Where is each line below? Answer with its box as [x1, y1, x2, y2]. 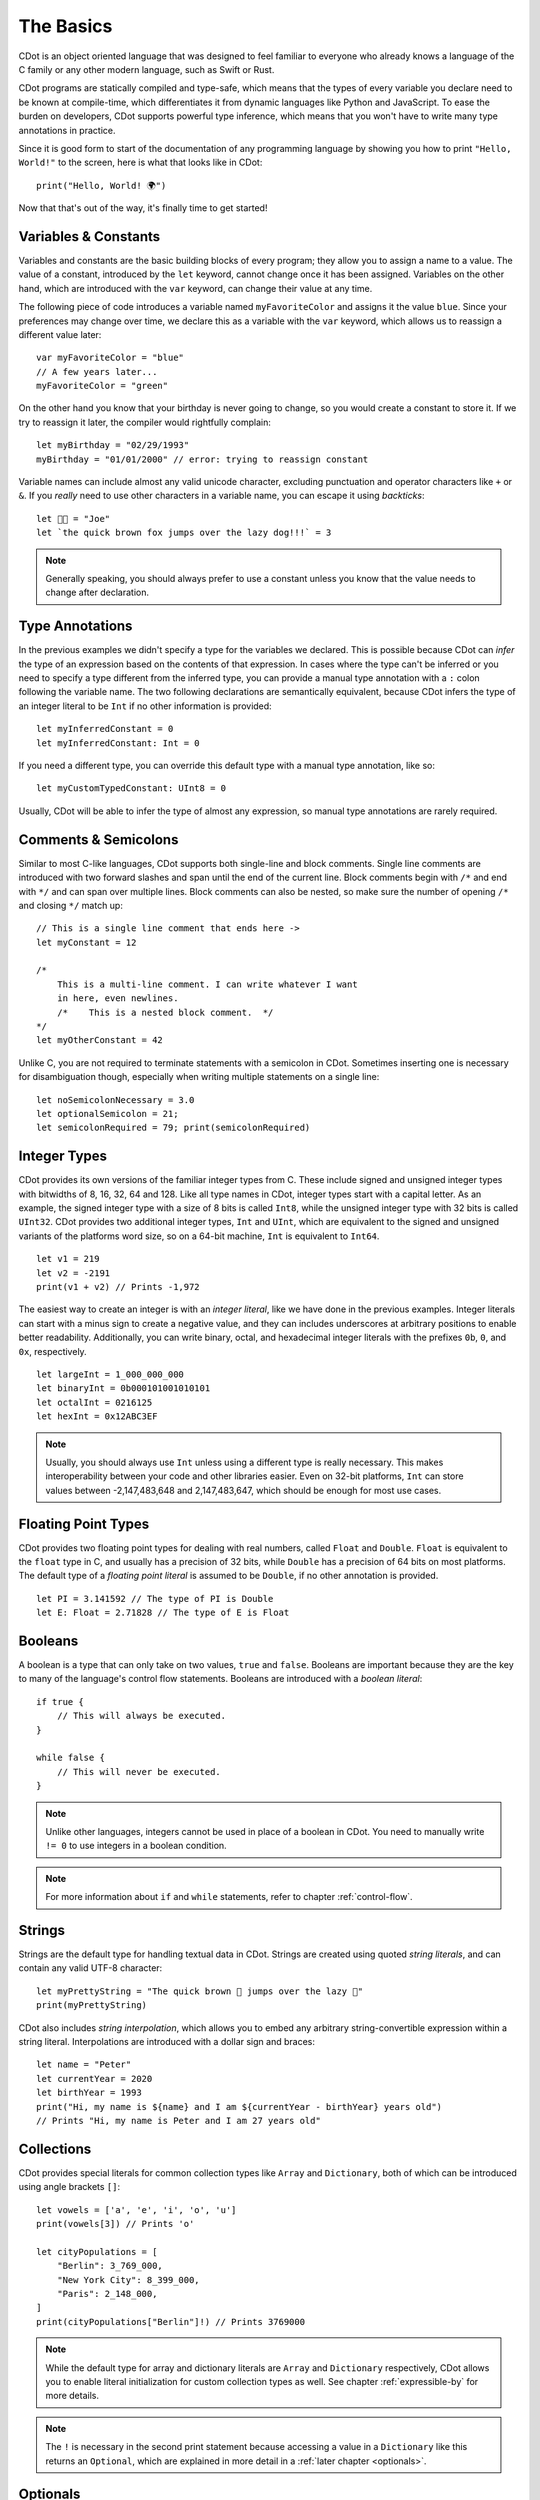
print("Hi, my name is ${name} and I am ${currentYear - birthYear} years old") [36, 2101, 443, 2112]
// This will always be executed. [56, 1710, 227, 1722]
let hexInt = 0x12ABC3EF [36, 1411, 158, 1422]
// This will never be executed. [56, 1766, 222, 1777]
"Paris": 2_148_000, [56, 2288, 158, 2299]
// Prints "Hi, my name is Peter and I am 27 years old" [36, 2115, 322, 2126]
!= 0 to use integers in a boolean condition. [45, 1840, 227, 1852]
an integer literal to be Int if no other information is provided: [18, 700, 272, 712]
